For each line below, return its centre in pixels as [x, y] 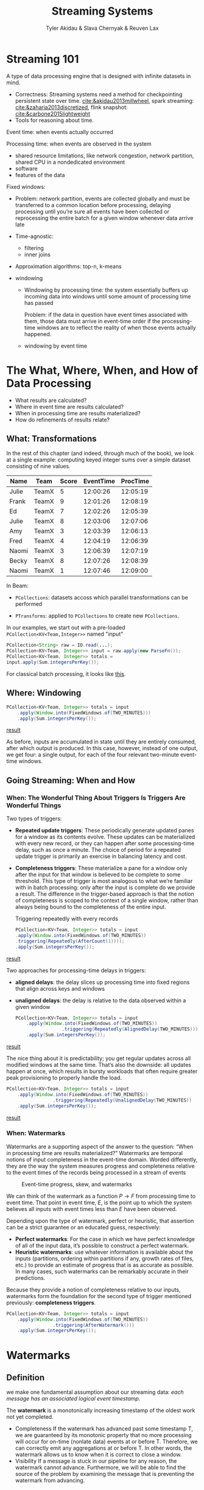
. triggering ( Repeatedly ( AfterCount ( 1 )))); [70, 941]
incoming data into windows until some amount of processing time [107, 296]
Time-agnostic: [34, 236]
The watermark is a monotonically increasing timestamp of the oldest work [101, 1410]
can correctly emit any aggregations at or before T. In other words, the [104, 1448]
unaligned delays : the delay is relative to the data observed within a [100, 1000]
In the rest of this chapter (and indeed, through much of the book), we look [100, 453]
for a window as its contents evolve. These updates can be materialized [105, 837]
